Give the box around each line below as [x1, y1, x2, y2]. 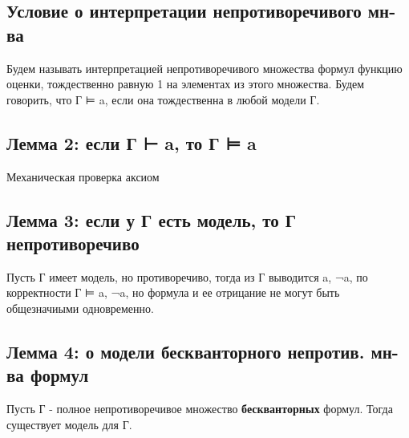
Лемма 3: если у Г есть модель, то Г [6, 207, 297, 232]
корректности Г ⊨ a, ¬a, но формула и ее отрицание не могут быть [6, 284, 340, 301]
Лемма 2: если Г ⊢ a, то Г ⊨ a [6, 130, 257, 155]
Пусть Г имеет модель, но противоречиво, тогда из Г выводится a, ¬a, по [6, 268, 368, 285]
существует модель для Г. [6, 416, 132, 432]
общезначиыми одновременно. [6, 299, 154, 316]
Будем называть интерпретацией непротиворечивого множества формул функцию [6, 59, 403, 76]
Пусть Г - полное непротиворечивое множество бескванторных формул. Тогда [6, 400, 393, 417]
